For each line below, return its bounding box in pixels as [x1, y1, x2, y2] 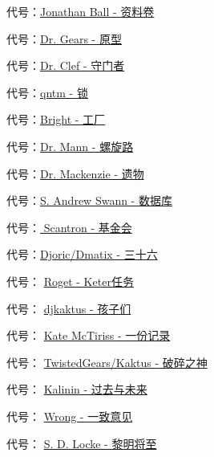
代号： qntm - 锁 [6, 84, 88, 100]
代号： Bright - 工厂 [6, 111, 106, 128]
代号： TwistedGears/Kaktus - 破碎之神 [6, 353, 208, 370]
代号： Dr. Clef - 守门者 [6, 57, 125, 74]
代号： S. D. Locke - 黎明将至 [6, 435, 157, 451]
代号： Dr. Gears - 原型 [6, 30, 122, 47]
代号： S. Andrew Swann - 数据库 [6, 192, 172, 209]
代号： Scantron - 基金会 [6, 218, 132, 235]
